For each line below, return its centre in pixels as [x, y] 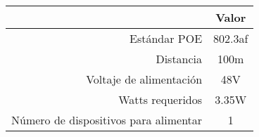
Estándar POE [166, 38]
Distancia [179, 59]
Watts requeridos [160, 99]
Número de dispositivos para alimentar [107, 120]
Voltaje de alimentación [144, 79]
